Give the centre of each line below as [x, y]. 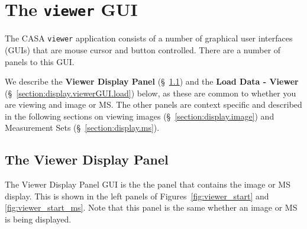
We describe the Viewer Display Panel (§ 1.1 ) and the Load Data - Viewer [152, 81]
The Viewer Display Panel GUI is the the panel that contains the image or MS [148, 184]
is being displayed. [38, 219]
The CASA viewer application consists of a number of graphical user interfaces [149, 38]
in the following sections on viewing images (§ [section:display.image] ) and [140, 116]
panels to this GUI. [40, 61]
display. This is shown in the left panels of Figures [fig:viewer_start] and [137, 196]
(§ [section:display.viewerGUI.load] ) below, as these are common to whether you [151, 93]
